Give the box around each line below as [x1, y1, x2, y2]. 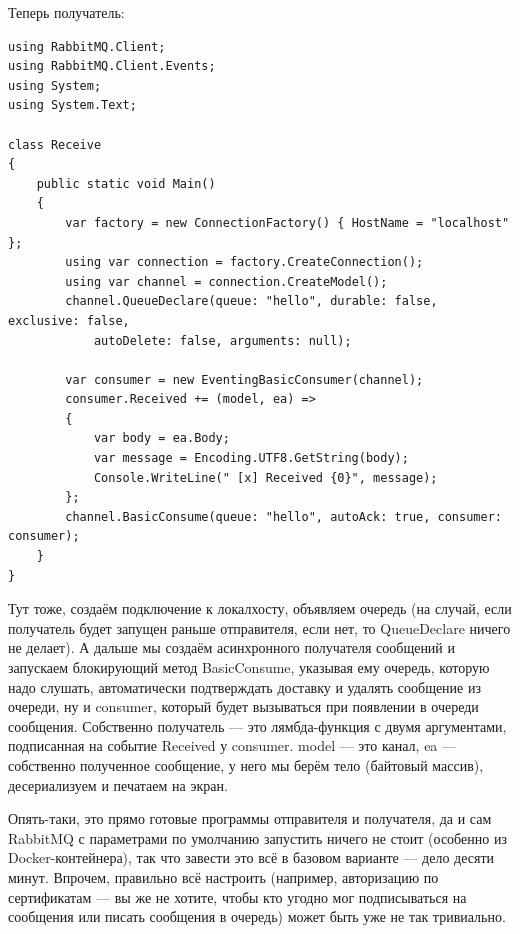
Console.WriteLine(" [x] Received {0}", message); [93, 470, 438, 485]
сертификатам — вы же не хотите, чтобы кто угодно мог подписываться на [8, 886, 467, 907]
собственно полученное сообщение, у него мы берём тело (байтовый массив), [8, 754, 484, 775]
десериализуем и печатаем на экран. [8, 774, 228, 795]
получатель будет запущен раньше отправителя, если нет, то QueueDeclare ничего [8, 617, 511, 638]
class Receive [8, 137, 102, 152]
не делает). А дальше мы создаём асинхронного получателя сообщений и [8, 637, 456, 658]
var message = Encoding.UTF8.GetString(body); [93, 451, 409, 466]
